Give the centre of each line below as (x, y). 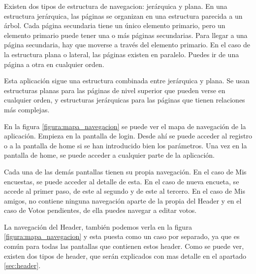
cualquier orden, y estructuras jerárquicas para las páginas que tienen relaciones (125, 100)
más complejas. (27, 109)
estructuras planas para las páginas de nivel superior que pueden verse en (115, 90)
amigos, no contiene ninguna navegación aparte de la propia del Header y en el (123, 200)
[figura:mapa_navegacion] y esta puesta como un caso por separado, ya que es (122, 236)
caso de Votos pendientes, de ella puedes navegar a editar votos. (100, 210)
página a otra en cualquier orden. (54, 64)
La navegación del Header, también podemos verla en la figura (98, 226)
